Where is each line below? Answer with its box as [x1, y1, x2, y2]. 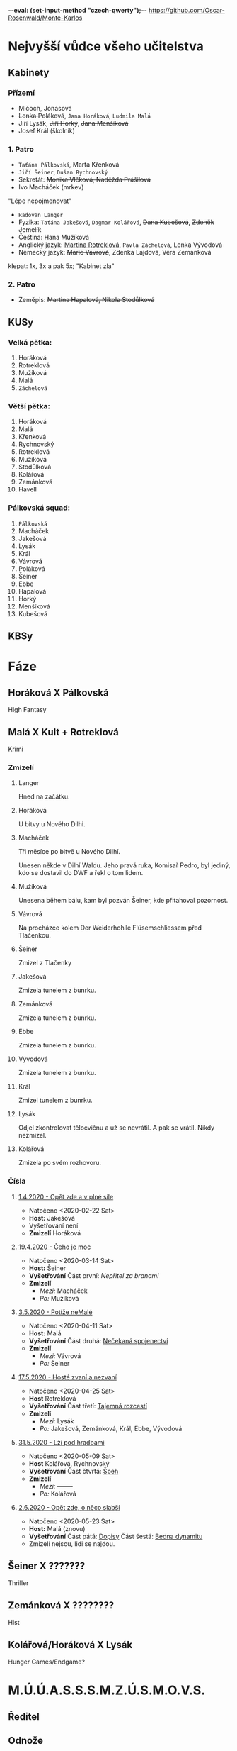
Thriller [8, 1579, 29, 1587]
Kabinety [8, 67, 50, 79]
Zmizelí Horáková [28, 1228, 81, 1237]
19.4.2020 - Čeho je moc [18, 1243, 91, 1251]
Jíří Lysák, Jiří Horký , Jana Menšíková [18, 118, 129, 127]
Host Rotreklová [28, 1394, 76, 1403]
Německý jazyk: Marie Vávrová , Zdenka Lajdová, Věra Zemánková [18, 248, 212, 257]
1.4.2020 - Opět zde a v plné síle [18, 1192, 114, 1201]
